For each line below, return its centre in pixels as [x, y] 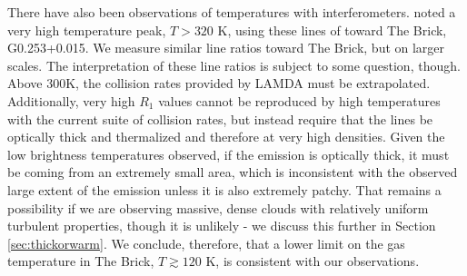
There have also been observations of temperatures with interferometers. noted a [232, 12]
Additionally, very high [71, 100]
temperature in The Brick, [81, 261]
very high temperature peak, [87, 30]
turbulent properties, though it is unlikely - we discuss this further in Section [222, 226]
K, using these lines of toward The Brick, [332, 30]
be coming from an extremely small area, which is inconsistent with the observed [233, 172]
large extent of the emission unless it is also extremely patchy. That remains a [224, 189]
